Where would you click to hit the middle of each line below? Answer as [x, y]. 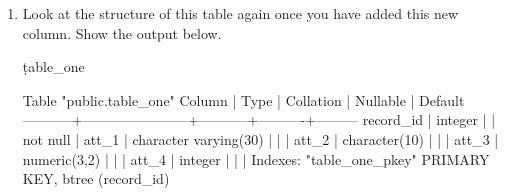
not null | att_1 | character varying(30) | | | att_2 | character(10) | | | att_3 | [260, 138]
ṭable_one [53, 66]
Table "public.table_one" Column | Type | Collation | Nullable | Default [243, 99]
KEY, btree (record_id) [96, 178]
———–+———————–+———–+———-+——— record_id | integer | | [259, 119]
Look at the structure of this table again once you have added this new [240, 13]
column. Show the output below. [122, 32]
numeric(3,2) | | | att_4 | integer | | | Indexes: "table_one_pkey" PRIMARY [256, 158]
